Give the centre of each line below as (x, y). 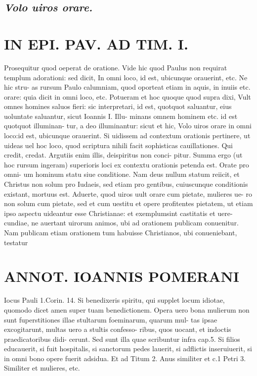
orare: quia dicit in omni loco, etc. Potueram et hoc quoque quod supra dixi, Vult (128, 96)
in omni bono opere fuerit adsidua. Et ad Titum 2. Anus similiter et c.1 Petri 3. (125, 358)
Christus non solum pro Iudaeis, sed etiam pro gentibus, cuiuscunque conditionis (126, 184)
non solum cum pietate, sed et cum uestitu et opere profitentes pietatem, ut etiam (128, 203)
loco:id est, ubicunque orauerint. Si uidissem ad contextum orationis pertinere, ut (127, 135)
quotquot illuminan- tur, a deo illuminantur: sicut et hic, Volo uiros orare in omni (128, 126)
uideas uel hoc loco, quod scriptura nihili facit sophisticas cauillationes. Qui (118, 145)
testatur (16, 242)
